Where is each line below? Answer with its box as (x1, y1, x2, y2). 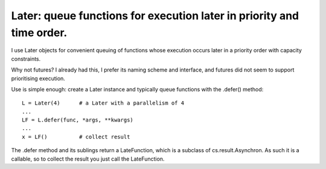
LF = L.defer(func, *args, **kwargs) (22, 117, 134, 123)
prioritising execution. (11, 75, 66, 82)
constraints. (11, 55, 41, 63)
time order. (11, 26, 68, 39)
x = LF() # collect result (22, 133, 130, 140)
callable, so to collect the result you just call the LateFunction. (11, 155, 165, 162)
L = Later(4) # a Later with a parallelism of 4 (22, 100, 184, 106)
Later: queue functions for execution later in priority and (11, 9, 299, 22)
